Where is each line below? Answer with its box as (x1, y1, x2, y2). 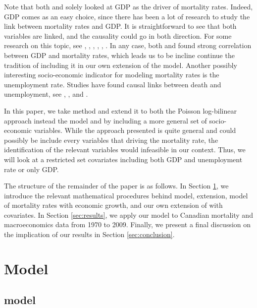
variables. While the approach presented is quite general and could (34, 125, 236, 135)
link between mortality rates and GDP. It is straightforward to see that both (4, 21, 237, 31)
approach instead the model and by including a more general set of (4, 115, 207, 125)
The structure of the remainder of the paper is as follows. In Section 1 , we (4, 181, 229, 191)
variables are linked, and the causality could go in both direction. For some (4, 30, 232, 41)
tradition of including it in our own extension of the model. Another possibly (4, 60, 237, 70)
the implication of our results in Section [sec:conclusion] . (4, 229, 175, 240)
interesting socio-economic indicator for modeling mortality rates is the (4, 69, 219, 80)
